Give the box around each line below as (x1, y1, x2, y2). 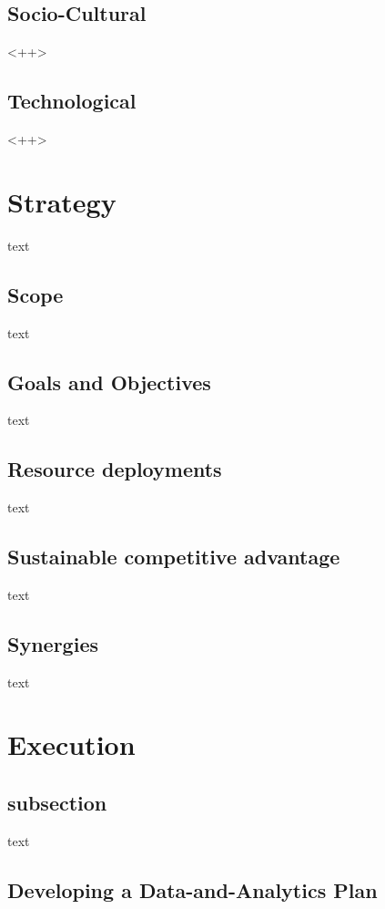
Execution (7, 726, 136, 763)
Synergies (7, 629, 98, 657)
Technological (7, 87, 137, 115)
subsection (7, 789, 107, 817)
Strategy (7, 182, 117, 220)
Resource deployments (7, 455, 222, 483)
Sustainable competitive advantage (7, 542, 340, 571)
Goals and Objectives (7, 367, 211, 396)
